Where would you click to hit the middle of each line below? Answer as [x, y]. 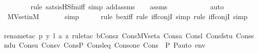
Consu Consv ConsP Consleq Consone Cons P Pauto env [112, 45]
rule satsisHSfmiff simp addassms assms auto [127, 6]
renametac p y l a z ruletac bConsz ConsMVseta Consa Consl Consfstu [118, 35]
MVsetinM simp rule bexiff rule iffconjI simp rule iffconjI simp [127, 16]
